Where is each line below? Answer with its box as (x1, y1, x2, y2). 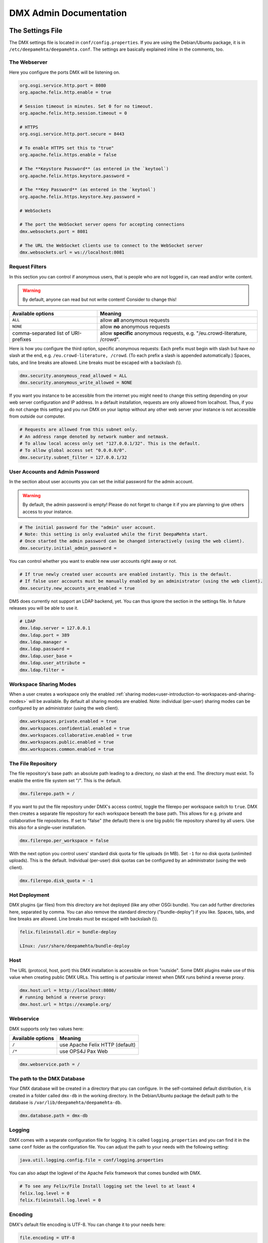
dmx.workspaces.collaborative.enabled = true (19, 732, 133, 738)
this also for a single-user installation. (9, 824, 86, 830)
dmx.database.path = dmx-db (19, 1113, 88, 1119)
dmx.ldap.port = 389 (19, 632, 69, 638)
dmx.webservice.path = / (19, 1062, 80, 1067)
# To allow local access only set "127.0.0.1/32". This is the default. (19, 441, 201, 446)
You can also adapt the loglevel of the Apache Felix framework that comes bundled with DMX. (9, 1170, 201, 1176)
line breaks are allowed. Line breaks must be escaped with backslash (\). (9, 916, 158, 922)
